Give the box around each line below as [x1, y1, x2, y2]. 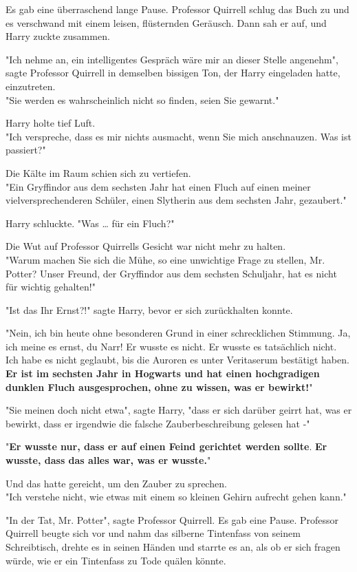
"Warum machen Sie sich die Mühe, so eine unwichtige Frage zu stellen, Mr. [6, 252, 325, 266]
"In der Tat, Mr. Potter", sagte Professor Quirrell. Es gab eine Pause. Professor [6, 512, 339, 527]
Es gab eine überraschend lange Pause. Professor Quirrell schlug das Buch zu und [6, 2, 349, 16]
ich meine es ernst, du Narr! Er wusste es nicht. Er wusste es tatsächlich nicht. [6, 339, 337, 353]
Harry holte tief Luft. [6, 116, 96, 130]
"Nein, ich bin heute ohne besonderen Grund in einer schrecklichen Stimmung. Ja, [6, 326, 351, 340]
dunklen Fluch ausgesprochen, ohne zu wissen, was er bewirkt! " [6, 379, 313, 394]
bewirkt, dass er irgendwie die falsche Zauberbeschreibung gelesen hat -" [6, 416, 310, 430]
